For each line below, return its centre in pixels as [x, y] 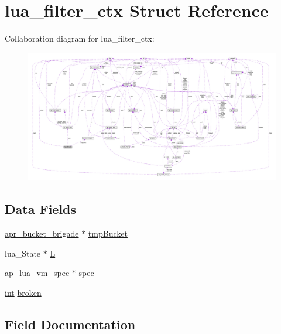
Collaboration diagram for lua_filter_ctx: [80, 38]
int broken [23, 292]
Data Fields [41, 209]
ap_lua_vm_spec [37, 273]
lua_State [23, 253]
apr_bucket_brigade [42, 234]
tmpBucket [108, 234]
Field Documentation [70, 324]
